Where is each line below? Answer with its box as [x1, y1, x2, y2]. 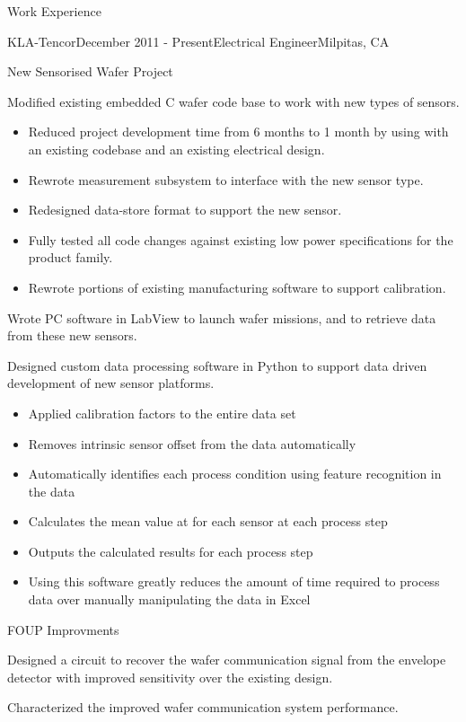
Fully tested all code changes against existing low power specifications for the [28, 230, 453, 249]
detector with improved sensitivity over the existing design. [7, 667, 333, 686]
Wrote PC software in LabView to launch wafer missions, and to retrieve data [7, 308, 436, 327]
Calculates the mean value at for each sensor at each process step [28, 512, 388, 531]
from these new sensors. [7, 326, 137, 345]
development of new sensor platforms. [7, 374, 215, 392]
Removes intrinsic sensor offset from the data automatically [28, 434, 356, 453]
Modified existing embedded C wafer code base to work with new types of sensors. [7, 92, 460, 110]
